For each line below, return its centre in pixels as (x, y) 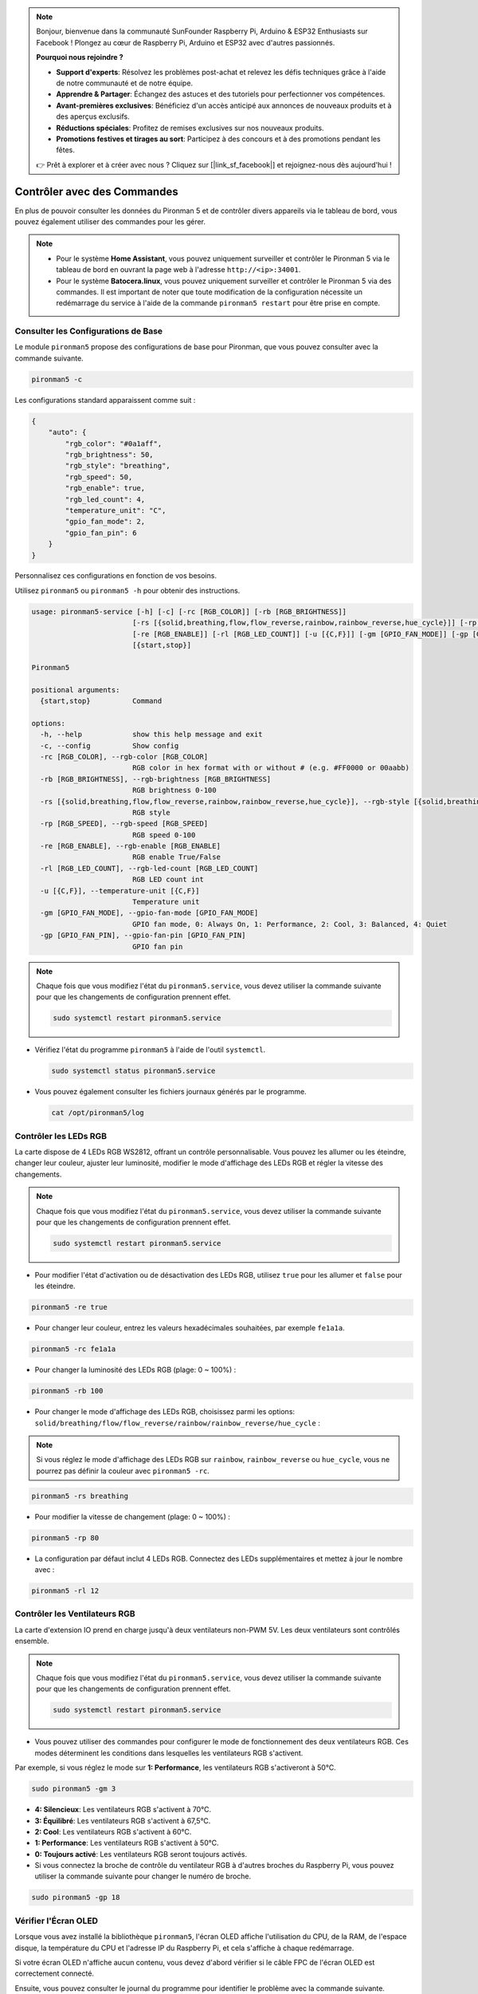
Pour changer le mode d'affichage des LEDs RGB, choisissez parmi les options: (165, 1412)
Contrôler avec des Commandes (96, 191)
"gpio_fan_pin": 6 (101, 533)
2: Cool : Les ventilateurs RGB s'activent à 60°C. (113, 1831)
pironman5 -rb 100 (67, 1391)
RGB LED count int (168, 880)
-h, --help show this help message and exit (151, 735)
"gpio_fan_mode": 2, (105, 522)
